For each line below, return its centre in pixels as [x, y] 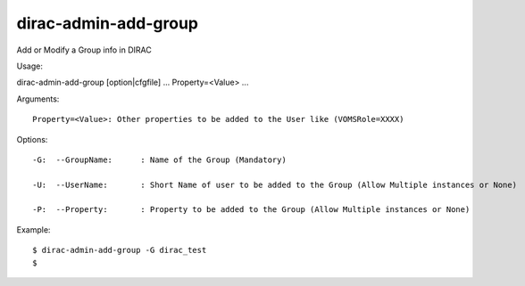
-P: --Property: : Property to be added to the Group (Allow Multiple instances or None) [251, 210]
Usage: [30, 66]
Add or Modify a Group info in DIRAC [84, 50]
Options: [32, 139]
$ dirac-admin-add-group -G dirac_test [120, 250]
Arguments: [38, 99]
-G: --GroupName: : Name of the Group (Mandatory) [160, 159]
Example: [33, 229]
